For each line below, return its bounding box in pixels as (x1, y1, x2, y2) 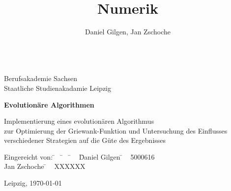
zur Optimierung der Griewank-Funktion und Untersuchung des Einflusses (4, 125, 228, 136)
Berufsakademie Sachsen (4, 73, 77, 83)
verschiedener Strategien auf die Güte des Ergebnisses (4, 135, 166, 145)
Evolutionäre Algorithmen (4, 99, 94, 109)
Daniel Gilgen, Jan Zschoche (85, 27, 171, 37)
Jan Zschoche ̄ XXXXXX (4, 161, 86, 171)
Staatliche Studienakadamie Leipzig (4, 82, 111, 93)
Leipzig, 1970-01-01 (4, 178, 62, 188)
